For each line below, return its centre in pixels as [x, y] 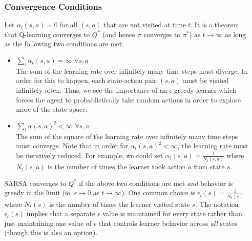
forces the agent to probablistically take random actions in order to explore [128, 99]
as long [235, 34]
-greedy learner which [204, 90]
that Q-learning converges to [47, 34]
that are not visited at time [145, 25]
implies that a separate [61, 213]
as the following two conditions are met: [64, 44]
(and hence [119, 34]
